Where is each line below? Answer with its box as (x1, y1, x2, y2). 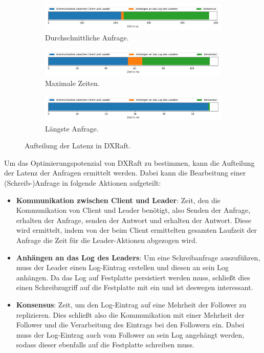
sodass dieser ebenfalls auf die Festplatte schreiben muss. (16, 339, 195, 350)
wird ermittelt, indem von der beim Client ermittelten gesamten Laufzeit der (16, 225, 257, 235)
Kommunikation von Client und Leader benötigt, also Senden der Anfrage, (16, 205, 251, 215)
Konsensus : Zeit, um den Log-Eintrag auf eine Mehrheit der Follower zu (16, 299, 247, 310)
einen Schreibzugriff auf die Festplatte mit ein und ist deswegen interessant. (16, 282, 253, 293)
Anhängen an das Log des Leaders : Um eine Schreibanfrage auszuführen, (16, 252, 260, 262)
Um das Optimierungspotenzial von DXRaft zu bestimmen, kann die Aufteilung (4, 157, 255, 168)
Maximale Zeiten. (45, 77, 100, 88)
